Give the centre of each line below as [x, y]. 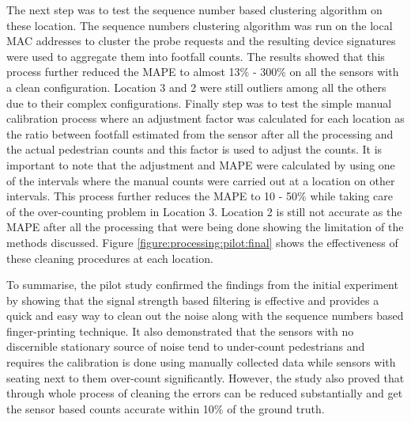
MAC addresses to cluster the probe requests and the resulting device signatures [201, 41]
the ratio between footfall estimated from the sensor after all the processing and [200, 133]
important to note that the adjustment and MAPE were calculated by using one [201, 164]
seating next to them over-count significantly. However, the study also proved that [205, 377]
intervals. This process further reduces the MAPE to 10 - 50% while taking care [200, 196]
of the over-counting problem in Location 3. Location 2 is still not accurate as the [204, 211]
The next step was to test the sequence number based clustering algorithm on [194, 10]
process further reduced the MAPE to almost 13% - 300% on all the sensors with [203, 72]
